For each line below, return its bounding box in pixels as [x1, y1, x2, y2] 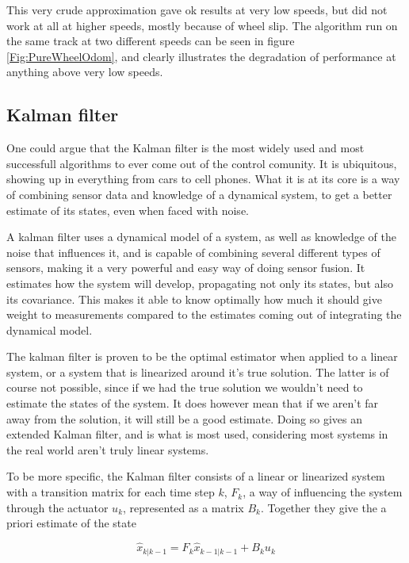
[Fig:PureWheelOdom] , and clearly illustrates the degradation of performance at [6, 48, 396, 64]
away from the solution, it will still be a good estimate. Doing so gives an [6, 410, 362, 427]
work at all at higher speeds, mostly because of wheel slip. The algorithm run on [6, 17, 398, 33]
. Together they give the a [260, 499, 387, 515]
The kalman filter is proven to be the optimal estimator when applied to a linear [6, 348, 398, 365]
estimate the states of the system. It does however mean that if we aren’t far [6, 395, 379, 412]
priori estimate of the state [6, 515, 136, 531]
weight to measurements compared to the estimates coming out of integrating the [6, 306, 402, 323]
